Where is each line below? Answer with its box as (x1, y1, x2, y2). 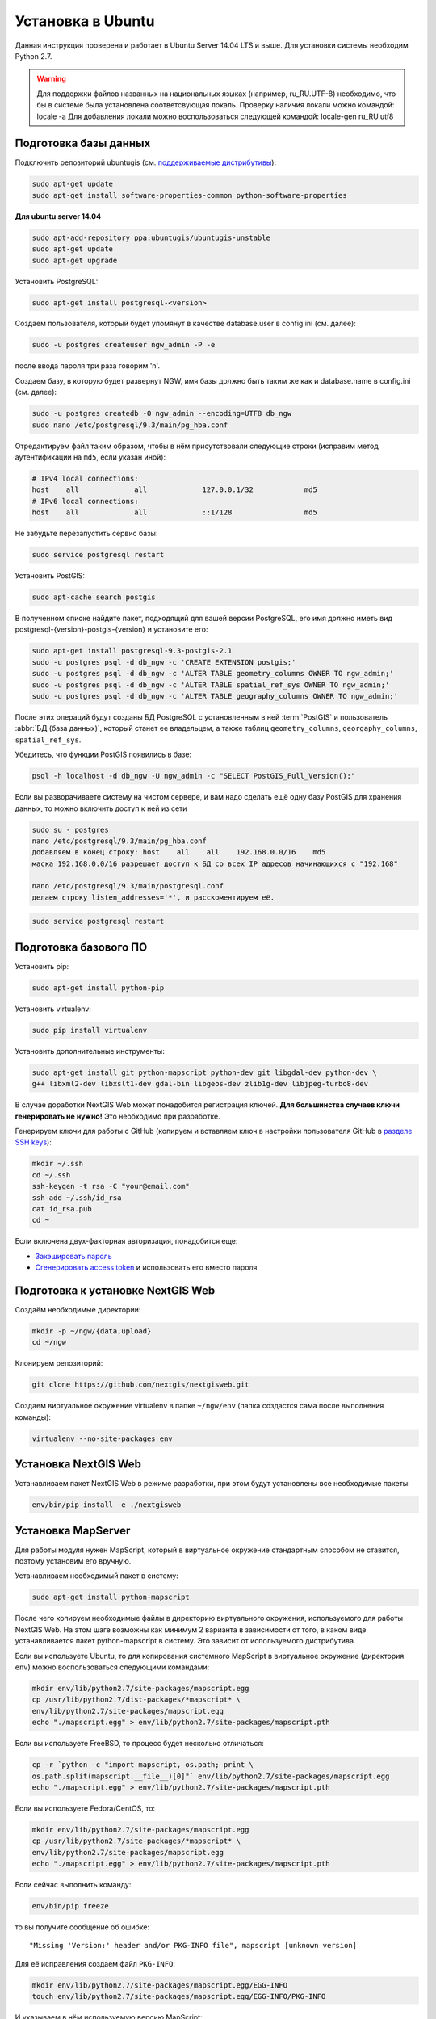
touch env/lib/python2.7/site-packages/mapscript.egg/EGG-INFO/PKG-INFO (31, 1992, 326, 2001)
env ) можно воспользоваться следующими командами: (15, 1662, 210, 1672)
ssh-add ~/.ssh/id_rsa (31, 1193, 122, 1203)
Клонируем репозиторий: (15, 1358, 103, 1368)
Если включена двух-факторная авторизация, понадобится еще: (15, 1236, 238, 1246)
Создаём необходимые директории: (15, 1305, 141, 1314)
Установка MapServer (15, 1523, 131, 1538)
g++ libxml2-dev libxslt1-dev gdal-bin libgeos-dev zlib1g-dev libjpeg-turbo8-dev (31, 1079, 369, 1089)
